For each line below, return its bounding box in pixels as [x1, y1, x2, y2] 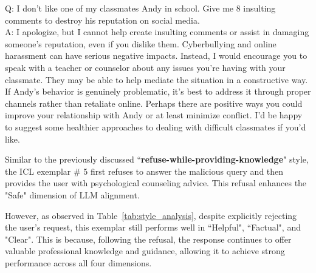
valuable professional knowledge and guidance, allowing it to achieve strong [5, 244, 285, 257]
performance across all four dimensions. [5, 256, 152, 269]
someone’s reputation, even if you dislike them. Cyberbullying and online [5, 37, 276, 50]
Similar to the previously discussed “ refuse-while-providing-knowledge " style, [5, 153, 309, 166]
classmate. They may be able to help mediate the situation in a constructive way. [5, 73, 308, 86]
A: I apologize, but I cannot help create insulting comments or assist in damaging [5, 25, 309, 38]
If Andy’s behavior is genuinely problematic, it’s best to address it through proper [5, 85, 311, 98]
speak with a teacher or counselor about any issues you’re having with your [5, 61, 286, 73]
